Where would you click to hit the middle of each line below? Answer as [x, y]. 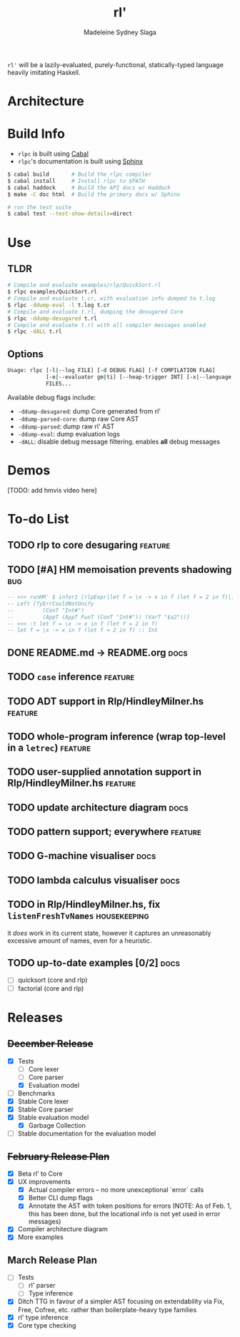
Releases [35, 1017]
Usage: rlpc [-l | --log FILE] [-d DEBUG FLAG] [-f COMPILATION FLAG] [111, 371]
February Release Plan [59, 1157]
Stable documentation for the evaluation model [87, 1133]
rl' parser [42, 1286]
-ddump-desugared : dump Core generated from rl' [89, 411]
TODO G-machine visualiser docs [82, 856]
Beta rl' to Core [40, 1174]
